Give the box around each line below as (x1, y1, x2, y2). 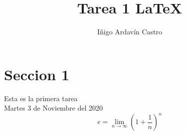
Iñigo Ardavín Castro (97, 26, 163, 37)
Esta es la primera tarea (4, 93, 78, 103)
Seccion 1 (4, 64, 70, 84)
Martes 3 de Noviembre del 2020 (4, 103, 103, 113)
